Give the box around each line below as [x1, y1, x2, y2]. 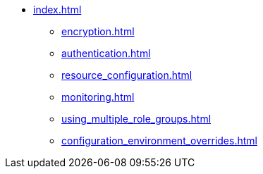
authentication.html [61, 47, 151, 59]
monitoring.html [61, 91, 135, 103]
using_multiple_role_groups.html [61, 113, 212, 125]
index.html [33, 4, 82, 15]
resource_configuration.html [61, 69, 192, 81]
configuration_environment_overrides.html [61, 135, 257, 147]
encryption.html [61, 25, 135, 37]
